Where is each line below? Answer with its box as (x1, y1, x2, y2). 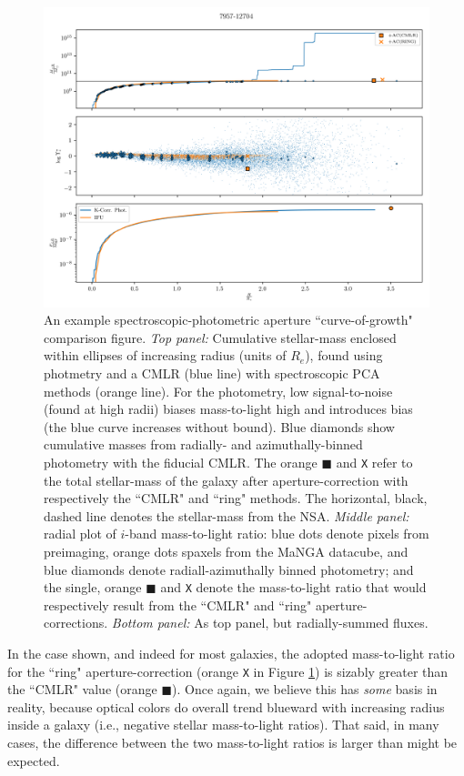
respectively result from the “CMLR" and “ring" (44, 595, 312, 614)
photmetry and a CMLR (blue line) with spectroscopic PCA (44, 363, 380, 382)
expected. (7, 751, 60, 770)
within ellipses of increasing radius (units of (44, 346, 287, 365)
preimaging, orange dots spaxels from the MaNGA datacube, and (44, 541, 409, 560)
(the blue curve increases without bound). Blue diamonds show (44, 417, 395, 436)
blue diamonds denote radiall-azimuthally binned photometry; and (44, 559, 414, 579)
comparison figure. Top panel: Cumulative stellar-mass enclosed (44, 328, 397, 347)
